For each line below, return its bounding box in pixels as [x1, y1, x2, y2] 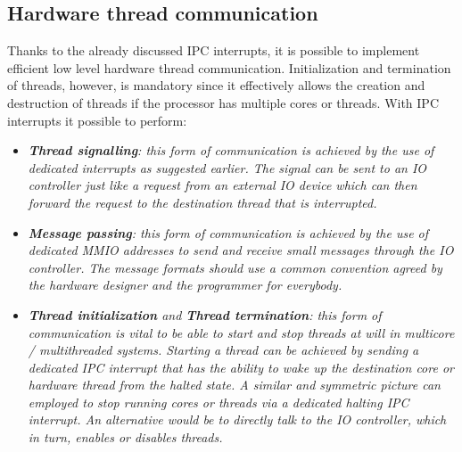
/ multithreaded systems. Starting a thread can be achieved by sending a [28, 341, 419, 359]
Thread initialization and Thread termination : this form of [28, 305, 382, 324]
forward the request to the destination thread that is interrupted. [28, 193, 377, 211]
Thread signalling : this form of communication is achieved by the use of [28, 141, 434, 160]
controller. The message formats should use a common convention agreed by [28, 258, 442, 276]
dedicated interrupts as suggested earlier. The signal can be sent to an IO [28, 158, 427, 177]
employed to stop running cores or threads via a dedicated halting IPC [28, 392, 409, 411]
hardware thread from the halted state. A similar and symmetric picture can [28, 375, 441, 394]
